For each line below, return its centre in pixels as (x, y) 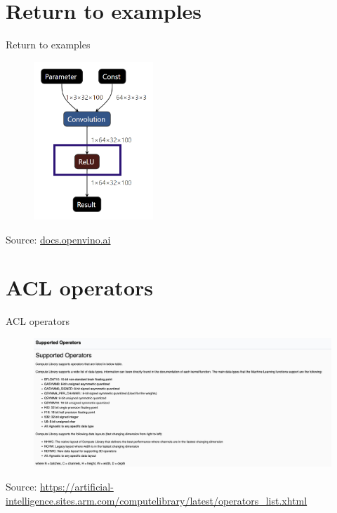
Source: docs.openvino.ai (58, 239)
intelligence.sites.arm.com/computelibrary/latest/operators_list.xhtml (157, 500)
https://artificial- (77, 486)
